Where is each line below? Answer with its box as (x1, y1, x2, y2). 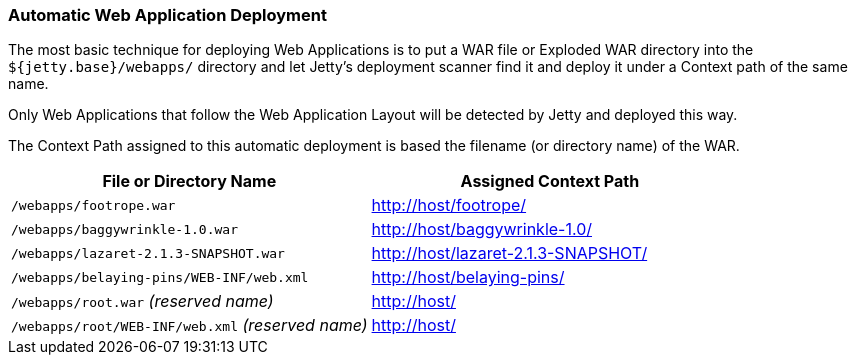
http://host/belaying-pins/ (371, 267, 565, 288)
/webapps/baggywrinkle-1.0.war (11, 221, 238, 237)
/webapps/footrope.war (11, 197, 176, 213)
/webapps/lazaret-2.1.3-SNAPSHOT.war (11, 245, 285, 261)
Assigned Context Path (460, 171, 640, 192)
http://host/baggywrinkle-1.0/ (371, 219, 593, 240)
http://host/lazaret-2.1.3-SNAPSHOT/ (371, 243, 648, 264)
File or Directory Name (102, 171, 277, 192)
